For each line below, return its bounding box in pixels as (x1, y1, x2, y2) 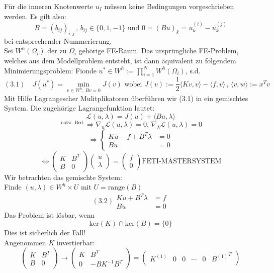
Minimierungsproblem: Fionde (4, 65, 97, 75)
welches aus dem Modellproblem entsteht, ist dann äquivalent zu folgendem (4, 55, 236, 65)
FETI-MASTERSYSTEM (142, 157, 222, 165)
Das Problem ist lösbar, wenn (4, 210, 95, 220)
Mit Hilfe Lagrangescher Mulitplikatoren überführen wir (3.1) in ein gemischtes (4, 93, 248, 103)
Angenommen (4, 237, 46, 247)
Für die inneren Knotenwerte (4, 1, 93, 11)
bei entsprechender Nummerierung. (4, 35, 112, 46)
